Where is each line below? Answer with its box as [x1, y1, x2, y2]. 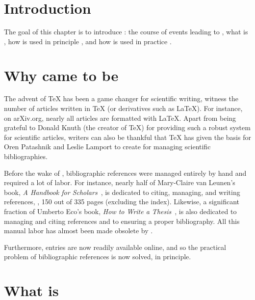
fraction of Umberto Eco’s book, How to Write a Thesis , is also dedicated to [4, 206, 237, 216]
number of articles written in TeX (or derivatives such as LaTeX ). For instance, [4, 103, 243, 113]
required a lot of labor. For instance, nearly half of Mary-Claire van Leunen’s [4, 177, 235, 188]
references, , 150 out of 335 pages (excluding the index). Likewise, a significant [4, 196, 240, 207]
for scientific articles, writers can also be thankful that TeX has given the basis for [4, 132, 251, 142]
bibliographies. [4, 151, 48, 161]
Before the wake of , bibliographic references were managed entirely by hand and [4, 167, 247, 178]
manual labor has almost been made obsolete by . [4, 225, 153, 236]
